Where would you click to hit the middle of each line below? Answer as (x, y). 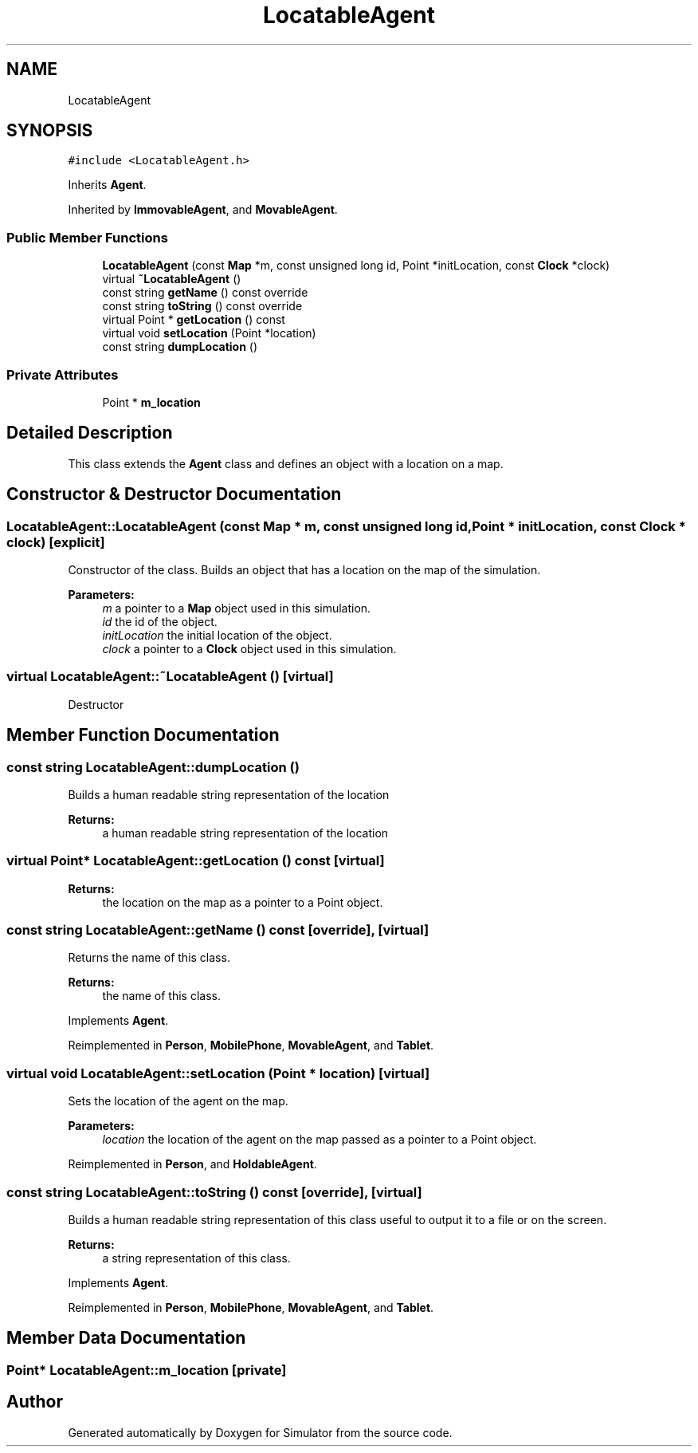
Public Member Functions (87, 237)
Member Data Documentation (126, 1338)
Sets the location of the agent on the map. (178, 1101)
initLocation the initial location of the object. (217, 635)
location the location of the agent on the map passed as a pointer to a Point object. (320, 1140)
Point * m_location (151, 402)
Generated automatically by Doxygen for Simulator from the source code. (260, 1432)
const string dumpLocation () (180, 347)
